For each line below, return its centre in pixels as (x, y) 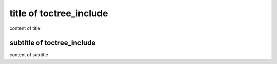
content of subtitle (29, 55)
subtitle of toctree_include (53, 43)
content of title (25, 28)
